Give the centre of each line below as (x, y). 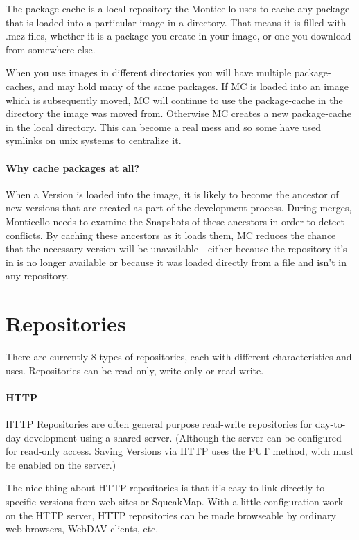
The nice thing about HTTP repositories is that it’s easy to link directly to (165, 488)
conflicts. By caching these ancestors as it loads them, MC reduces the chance (171, 235)
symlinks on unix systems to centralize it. (94, 140)
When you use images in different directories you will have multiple (149, 72)
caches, (20, 86)
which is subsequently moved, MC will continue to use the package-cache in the (174, 99)
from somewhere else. (51, 49)
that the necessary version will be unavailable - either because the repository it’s (176, 249)
